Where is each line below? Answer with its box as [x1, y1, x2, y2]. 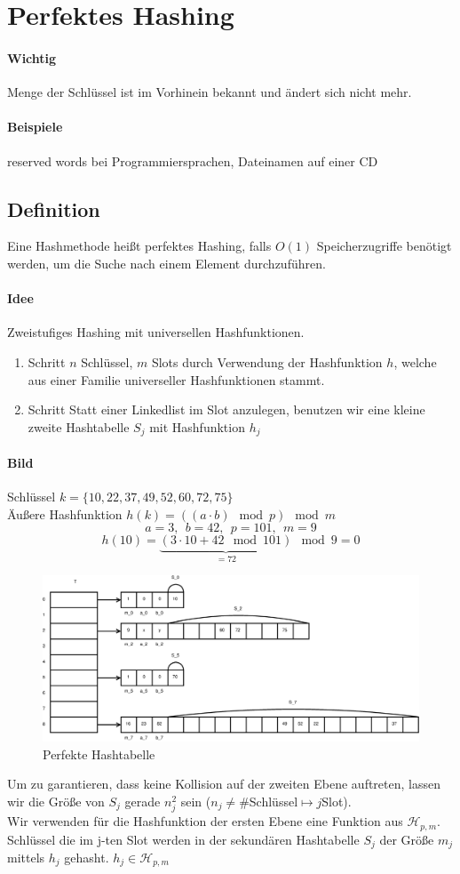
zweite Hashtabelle [28, 417, 130, 436]
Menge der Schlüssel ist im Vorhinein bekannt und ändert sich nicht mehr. [7, 83, 412, 101]
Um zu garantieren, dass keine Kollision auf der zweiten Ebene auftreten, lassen [7, 774, 440, 793]
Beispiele [7, 117, 63, 136]
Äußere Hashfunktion [7, 504, 123, 523]
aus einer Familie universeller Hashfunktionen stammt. [28, 370, 325, 389]
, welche [393, 352, 437, 371]
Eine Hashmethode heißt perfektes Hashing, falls [7, 237, 272, 255]
